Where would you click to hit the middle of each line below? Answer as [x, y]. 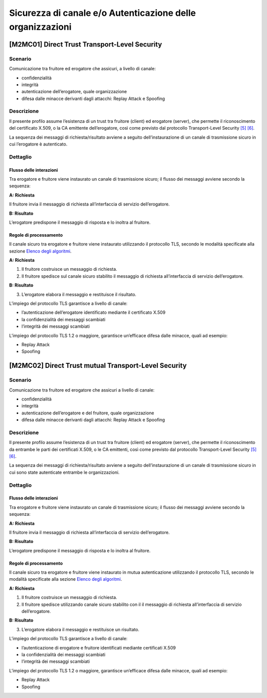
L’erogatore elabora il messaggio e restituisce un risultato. [80, 629]
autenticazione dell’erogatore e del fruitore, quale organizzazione [88, 413]
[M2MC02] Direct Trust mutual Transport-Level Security [98, 366]
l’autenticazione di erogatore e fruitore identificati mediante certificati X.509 [99, 648]
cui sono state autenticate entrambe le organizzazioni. [64, 472]
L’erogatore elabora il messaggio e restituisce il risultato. [79, 294]
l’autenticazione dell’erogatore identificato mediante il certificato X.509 [93, 312]
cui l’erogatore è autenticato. [38, 144]
